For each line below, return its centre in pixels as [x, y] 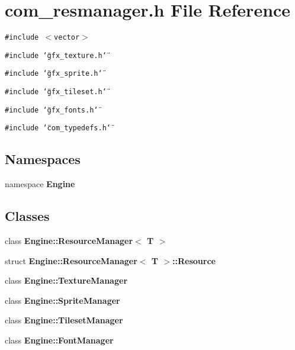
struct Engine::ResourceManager [71, 260]
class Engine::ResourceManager [69, 241]
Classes [27, 216]
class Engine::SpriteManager [62, 300]
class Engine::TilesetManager [64, 320]
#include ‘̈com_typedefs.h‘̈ [58, 128]
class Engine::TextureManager [66, 280]
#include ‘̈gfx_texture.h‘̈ [56, 55]
